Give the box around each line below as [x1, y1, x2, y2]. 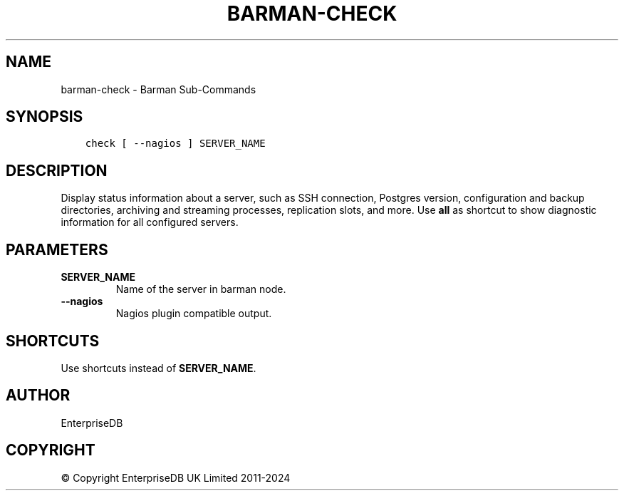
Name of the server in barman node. [115, 283, 286, 296]
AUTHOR [6, 386, 71, 405]
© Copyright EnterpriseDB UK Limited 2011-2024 [61, 471, 291, 484]
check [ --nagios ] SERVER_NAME [85, 138, 266, 150]
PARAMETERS [6, 240, 108, 259]
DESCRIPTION [6, 161, 108, 180]
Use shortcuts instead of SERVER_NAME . [61, 361, 256, 374]
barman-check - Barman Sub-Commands [61, 83, 256, 95]
